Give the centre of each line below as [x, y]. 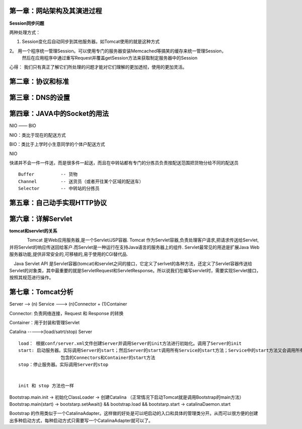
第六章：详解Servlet [41, 219]
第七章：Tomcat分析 [41, 292]
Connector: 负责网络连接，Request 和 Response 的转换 [66, 313]
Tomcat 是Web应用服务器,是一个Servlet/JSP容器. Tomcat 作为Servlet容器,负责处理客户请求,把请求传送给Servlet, [143, 240]
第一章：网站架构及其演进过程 [56, 11]
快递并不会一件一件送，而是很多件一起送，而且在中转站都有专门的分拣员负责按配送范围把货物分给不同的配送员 [124, 163]
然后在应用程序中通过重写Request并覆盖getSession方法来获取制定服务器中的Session [110, 58]
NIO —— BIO [23, 126]
